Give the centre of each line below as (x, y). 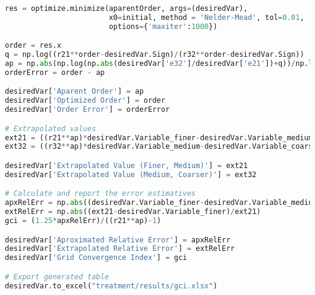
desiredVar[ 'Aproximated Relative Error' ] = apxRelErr (118, 240)
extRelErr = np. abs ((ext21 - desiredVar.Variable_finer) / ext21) (133, 212)
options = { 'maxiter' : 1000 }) (163, 26)
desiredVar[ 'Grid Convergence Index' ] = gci (96, 258)
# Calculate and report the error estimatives (100, 194)
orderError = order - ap (55, 72)
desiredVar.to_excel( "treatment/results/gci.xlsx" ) (111, 286)
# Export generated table (57, 277)
